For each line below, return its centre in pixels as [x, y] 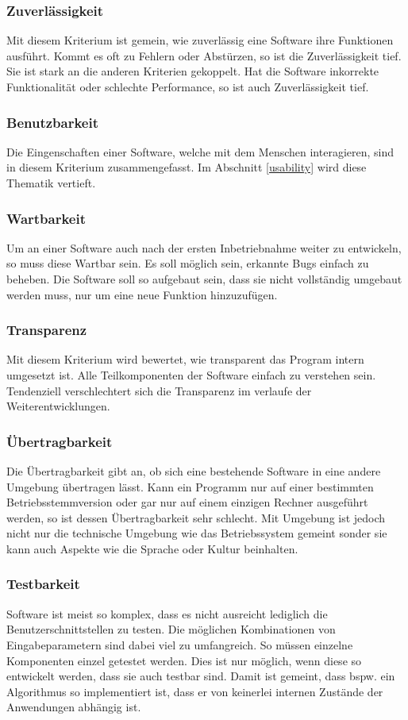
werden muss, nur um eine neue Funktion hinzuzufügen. [142, 294]
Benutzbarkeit [52, 122]
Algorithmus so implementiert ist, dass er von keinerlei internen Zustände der [195, 691]
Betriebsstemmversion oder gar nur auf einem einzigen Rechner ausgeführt [187, 502]
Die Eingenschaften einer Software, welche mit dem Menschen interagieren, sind [200, 151]
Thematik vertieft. [51, 183]
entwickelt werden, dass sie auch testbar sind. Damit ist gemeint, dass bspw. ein [201, 676]
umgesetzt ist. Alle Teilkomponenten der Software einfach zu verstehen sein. [191, 375]
